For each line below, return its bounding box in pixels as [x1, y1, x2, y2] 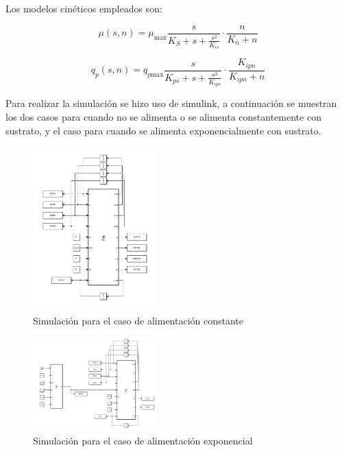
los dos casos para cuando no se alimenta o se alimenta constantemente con [5, 110, 321, 124]
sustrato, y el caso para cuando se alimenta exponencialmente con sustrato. [5, 123, 321, 137]
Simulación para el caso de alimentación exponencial [33, 433, 253, 447]
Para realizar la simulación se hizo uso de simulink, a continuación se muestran [5, 96, 337, 110]
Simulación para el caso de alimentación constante [33, 313, 244, 328]
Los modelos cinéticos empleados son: [5, 1, 162, 15]
